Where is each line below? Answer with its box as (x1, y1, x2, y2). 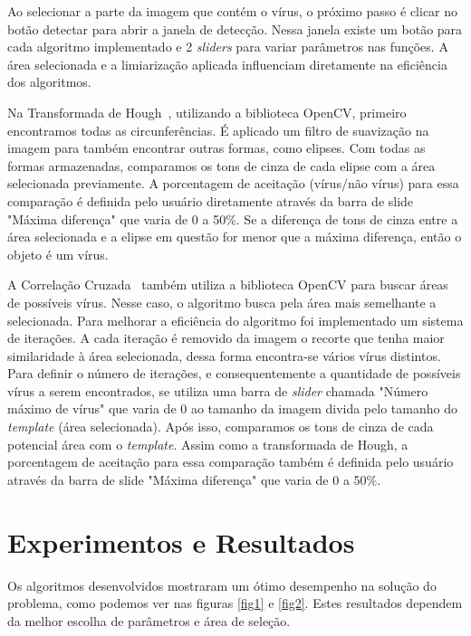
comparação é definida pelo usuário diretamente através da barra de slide (7, 191, 414, 210)
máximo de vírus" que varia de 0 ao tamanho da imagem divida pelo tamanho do (7, 399, 457, 418)
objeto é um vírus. (7, 244, 109, 263)
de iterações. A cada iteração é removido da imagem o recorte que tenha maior (7, 328, 445, 347)
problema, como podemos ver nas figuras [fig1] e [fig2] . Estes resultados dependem (7, 593, 463, 612)
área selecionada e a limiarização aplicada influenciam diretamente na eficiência (7, 54, 447, 73)
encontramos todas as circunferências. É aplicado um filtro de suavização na (7, 120, 429, 139)
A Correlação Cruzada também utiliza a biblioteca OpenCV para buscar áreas (7, 275, 448, 294)
